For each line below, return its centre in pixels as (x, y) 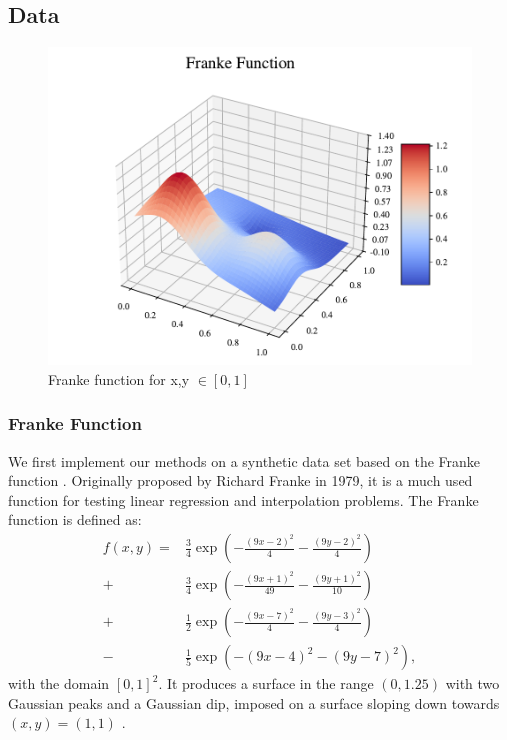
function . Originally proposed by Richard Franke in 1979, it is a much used (240, 480)
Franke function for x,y (119, 378)
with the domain (59, 683)
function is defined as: (75, 519)
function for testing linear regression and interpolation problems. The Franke (243, 499)
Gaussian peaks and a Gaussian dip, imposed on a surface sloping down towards (254, 702)
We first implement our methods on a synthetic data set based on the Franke (244, 460)
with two (472, 683)
